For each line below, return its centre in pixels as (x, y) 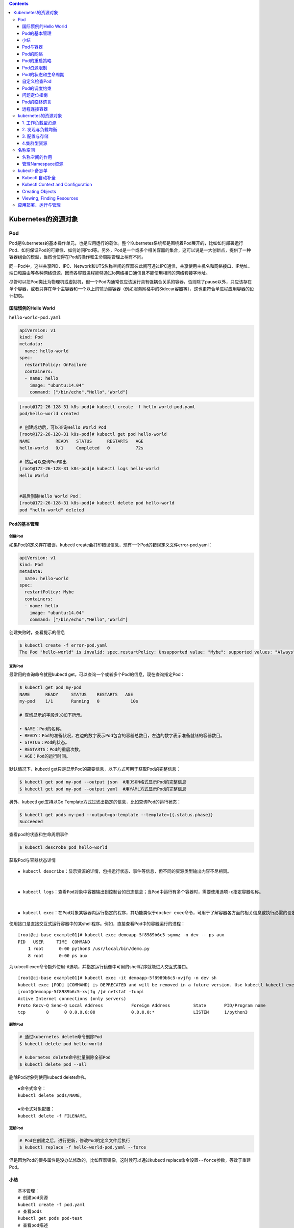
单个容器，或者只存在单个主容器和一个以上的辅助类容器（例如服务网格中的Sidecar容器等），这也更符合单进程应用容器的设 (132, 289)
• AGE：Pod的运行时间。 (45, 756)
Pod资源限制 (35, 68)
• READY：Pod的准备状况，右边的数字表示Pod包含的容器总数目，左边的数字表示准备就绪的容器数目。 (122, 736)
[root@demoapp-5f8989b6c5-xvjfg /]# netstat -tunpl (81, 992)
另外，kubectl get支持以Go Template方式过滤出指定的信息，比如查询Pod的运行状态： (95, 802)
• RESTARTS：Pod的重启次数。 (51, 749)
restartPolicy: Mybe (49, 592)
